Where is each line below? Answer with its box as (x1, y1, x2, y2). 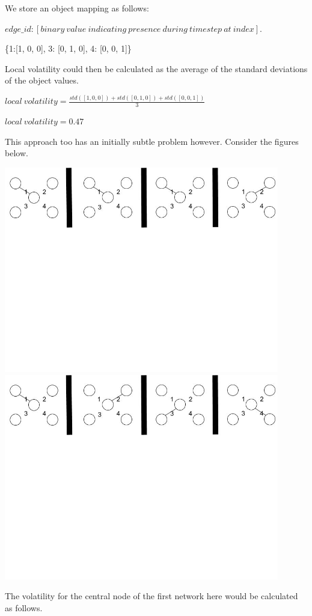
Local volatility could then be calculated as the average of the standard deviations (5, 62, 308, 75)
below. (5, 147, 28, 159)
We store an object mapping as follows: (5, 2, 149, 14)
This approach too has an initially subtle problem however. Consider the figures (5, 135, 299, 147)
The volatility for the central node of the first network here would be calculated (5, 590, 298, 602)
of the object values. (5, 74, 79, 87)
